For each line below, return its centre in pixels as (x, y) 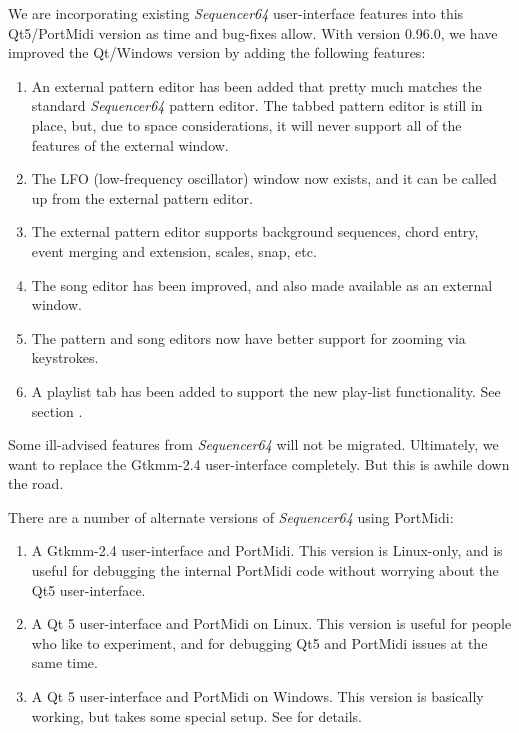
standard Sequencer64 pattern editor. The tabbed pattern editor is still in (257, 105)
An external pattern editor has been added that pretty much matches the (256, 85)
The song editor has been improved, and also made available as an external (262, 284)
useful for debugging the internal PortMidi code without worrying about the (265, 570)
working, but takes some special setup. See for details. (197, 715)
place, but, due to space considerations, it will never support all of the (246, 124)
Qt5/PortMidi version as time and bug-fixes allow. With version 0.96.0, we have (253, 32)
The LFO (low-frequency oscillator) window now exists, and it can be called (264, 178)
